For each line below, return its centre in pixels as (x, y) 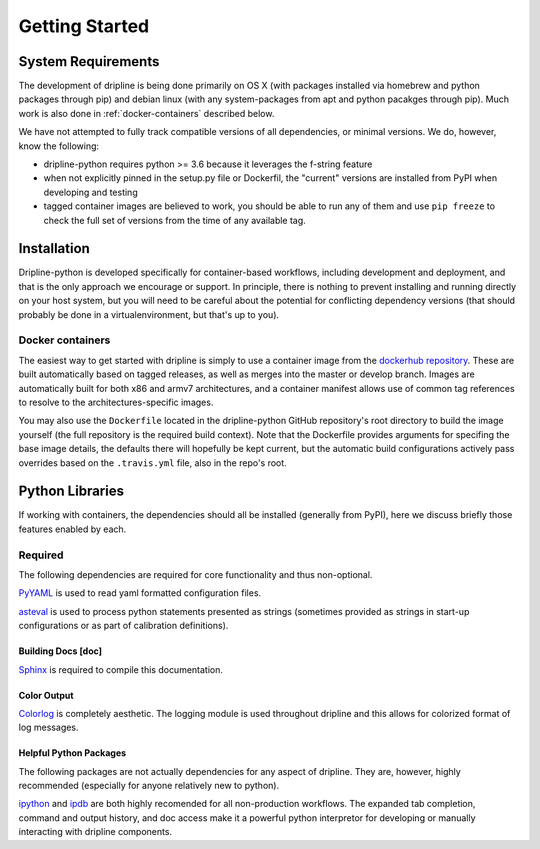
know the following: (59, 146)
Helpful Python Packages (72, 753)
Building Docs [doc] (60, 651)
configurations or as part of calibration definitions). (123, 626)
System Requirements (89, 61)
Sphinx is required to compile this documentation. (121, 669)
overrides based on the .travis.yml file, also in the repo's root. (152, 462)
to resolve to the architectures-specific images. (116, 402)
